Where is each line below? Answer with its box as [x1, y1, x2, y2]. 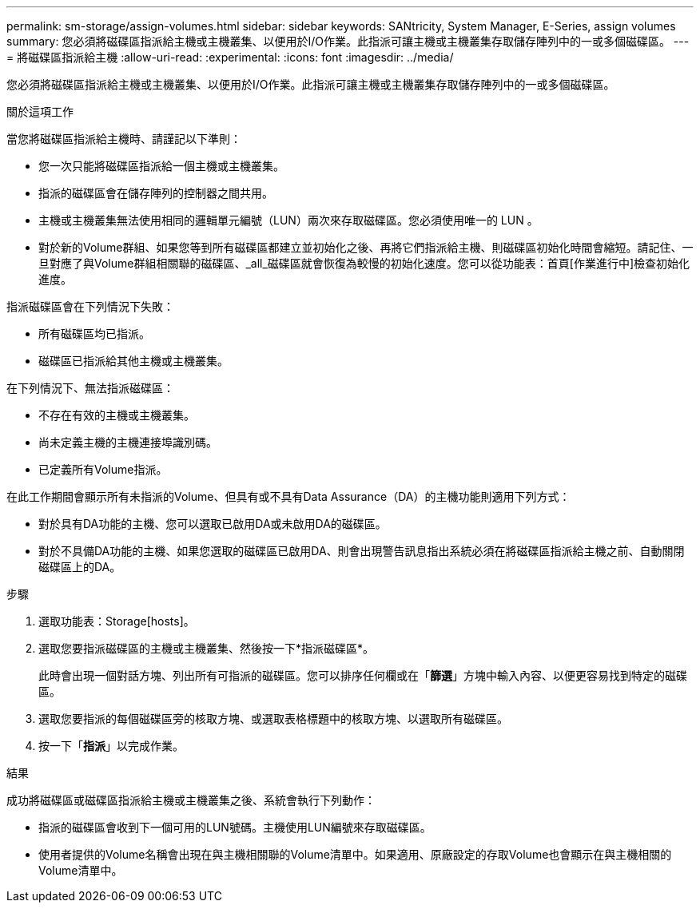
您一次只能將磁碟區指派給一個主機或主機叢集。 [38, 159, 284, 173]
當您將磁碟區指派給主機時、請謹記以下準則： [6, 132, 241, 145]
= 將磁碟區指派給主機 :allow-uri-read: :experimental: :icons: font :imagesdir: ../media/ [6, 50, 454, 64]
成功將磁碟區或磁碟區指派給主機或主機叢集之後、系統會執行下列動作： [6, 793, 376, 807]
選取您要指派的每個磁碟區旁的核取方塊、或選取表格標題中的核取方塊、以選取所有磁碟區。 [38, 712, 508, 725]
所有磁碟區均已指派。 [38, 327, 150, 340]
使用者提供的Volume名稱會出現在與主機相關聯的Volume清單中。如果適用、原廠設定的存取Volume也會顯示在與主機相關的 [38, 847, 672, 861]
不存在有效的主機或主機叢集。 [38, 408, 195, 422]
